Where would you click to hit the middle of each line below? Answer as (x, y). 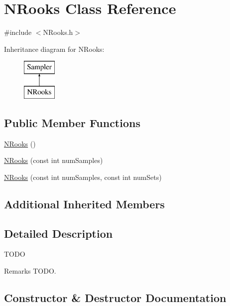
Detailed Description (58, 233)
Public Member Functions (72, 122)
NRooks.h (58, 32)
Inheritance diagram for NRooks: (54, 49)
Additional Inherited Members (84, 204)
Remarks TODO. (30, 271)
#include (18, 32)
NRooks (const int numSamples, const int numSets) (83, 177)
